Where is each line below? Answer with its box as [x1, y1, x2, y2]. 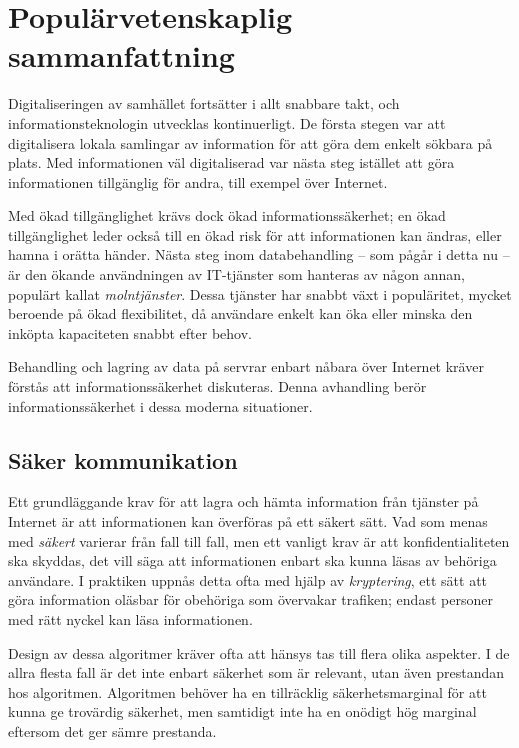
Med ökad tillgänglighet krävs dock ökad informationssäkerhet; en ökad [8, 205, 446, 226]
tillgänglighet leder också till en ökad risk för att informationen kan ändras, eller [8, 224, 502, 245]
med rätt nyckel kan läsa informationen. [8, 608, 253, 629]
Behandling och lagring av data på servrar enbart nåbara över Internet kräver [8, 356, 484, 377]
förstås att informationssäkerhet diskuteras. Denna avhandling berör [8, 376, 427, 397]
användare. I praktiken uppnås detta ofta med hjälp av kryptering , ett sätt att [8, 569, 488, 590]
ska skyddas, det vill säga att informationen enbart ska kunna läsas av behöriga [8, 550, 497, 571]
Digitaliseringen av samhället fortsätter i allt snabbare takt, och [8, 93, 400, 114]
